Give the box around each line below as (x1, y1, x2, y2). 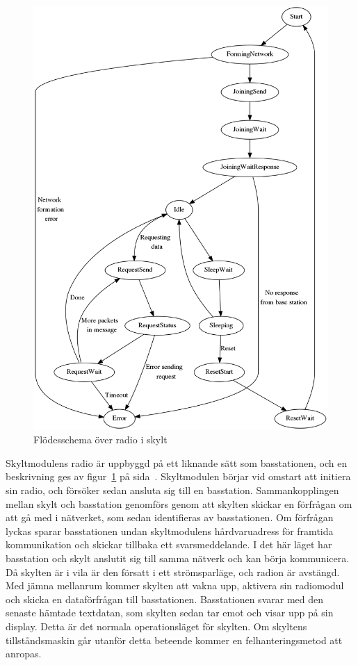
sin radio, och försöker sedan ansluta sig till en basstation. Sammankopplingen (6, 483, 339, 498)
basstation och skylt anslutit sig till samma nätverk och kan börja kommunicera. (6, 550, 350, 565)
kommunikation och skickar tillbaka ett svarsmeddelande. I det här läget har (6, 537, 332, 552)
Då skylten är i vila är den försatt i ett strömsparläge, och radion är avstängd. (6, 564, 340, 579)
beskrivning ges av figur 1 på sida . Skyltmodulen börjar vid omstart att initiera (6, 469, 351, 484)
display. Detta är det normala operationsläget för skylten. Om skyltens (6, 618, 307, 633)
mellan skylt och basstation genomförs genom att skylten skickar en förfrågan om (6, 496, 352, 511)
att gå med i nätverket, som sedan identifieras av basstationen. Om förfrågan (6, 510, 334, 525)
